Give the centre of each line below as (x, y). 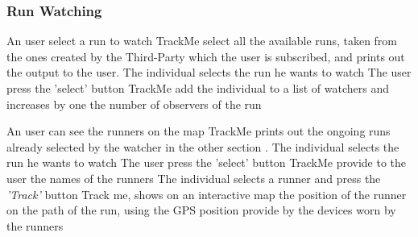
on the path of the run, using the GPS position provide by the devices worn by (201, 210)
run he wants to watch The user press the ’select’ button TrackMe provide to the (207, 162)
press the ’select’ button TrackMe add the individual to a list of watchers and (198, 88)
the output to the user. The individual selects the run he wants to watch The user (209, 72)
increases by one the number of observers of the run (134, 104)
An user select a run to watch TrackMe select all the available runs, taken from (202, 41)
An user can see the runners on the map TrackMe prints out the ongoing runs (199, 131)
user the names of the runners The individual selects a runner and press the (194, 178)
